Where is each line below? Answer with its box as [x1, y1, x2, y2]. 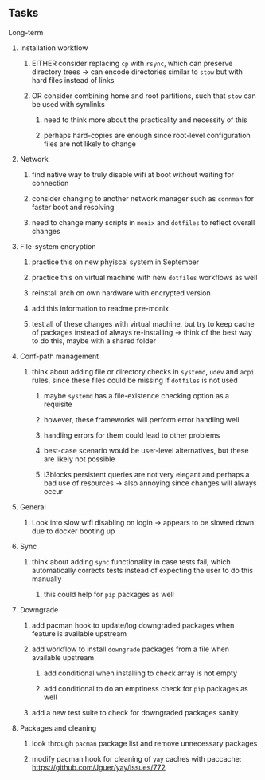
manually [31, 574, 62, 584]
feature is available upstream [31, 628, 127, 638]
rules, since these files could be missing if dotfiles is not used [31, 375, 239, 385]
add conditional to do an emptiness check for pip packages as [43, 683, 248, 693]
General [19, 502, 46, 512]
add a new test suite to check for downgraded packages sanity [31, 707, 239, 717]
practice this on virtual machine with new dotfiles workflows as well [31, 272, 258, 282]
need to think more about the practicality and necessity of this [43, 115, 248, 125]
